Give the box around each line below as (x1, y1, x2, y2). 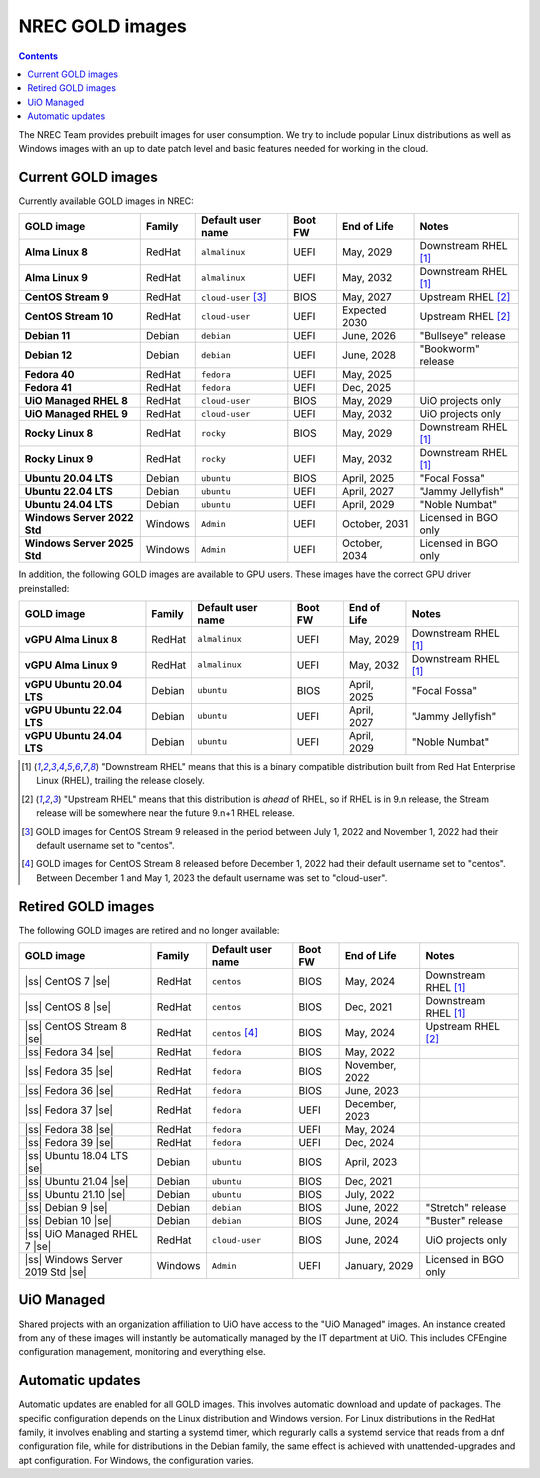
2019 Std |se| (24, 1265, 87, 1279)
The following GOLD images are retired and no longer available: (18, 924, 280, 936)
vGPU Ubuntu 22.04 (24, 703, 123, 717)
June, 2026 (341, 329, 397, 343)
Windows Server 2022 (24, 511, 134, 525)
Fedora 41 (24, 381, 72, 395)
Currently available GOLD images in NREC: (18, 195, 194, 207)
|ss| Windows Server (24, 1253, 123, 1266)
